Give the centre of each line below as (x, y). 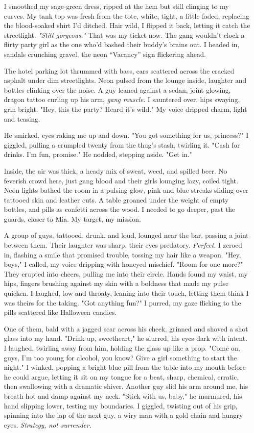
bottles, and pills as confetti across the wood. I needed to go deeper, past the (120, 209)
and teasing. (22, 118)
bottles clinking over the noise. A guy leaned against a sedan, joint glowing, (117, 89)
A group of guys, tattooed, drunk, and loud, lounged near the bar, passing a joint (126, 235)
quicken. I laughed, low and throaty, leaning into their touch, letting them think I (126, 293)
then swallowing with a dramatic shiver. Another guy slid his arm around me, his (126, 386)
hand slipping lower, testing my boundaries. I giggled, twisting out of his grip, (121, 405)
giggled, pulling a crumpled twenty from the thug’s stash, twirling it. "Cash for (122, 144)
